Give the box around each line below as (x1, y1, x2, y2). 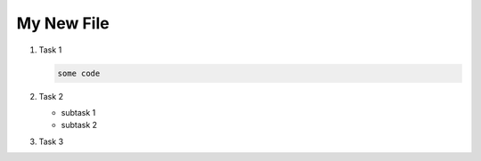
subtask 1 (61, 107, 96, 117)
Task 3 (38, 136, 64, 147)
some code (57, 68, 101, 78)
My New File (16, 13, 110, 33)
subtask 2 (61, 120, 98, 131)
